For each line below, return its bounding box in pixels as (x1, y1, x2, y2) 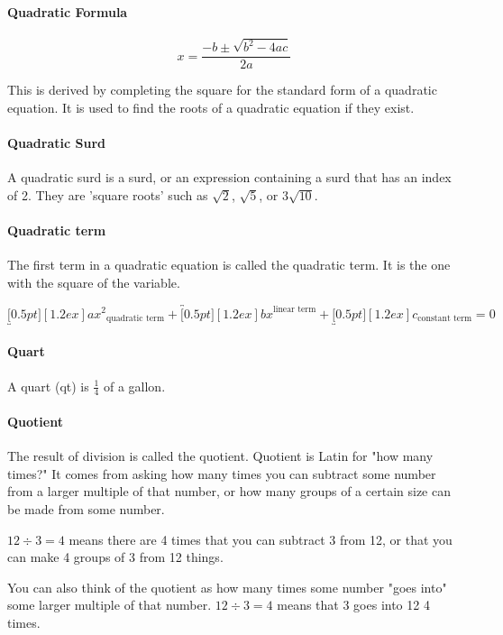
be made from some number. (7, 499, 165, 518)
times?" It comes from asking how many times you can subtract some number (7, 464, 436, 483)
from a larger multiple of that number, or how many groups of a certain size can (7, 482, 451, 501)
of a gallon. (103, 376, 166, 395)
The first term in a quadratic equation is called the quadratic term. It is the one (7, 255, 451, 274)
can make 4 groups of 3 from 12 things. (7, 548, 224, 566)
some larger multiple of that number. (7, 595, 212, 614)
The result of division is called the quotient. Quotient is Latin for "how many (7, 446, 434, 465)
